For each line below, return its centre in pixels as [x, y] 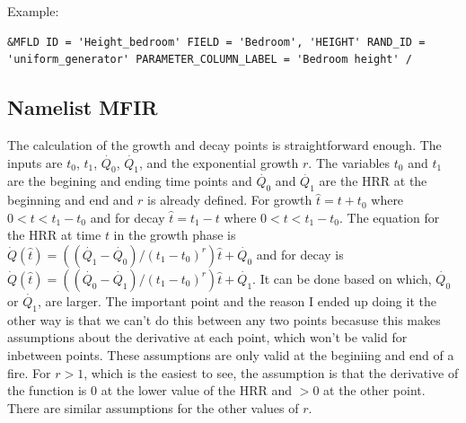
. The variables [349, 162]
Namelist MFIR [83, 107]
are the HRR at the [373, 181]
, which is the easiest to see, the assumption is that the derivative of [271, 372]
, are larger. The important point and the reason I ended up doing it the [237, 300]
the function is [47, 390]
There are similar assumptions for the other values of [153, 407]
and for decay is [300, 254]
